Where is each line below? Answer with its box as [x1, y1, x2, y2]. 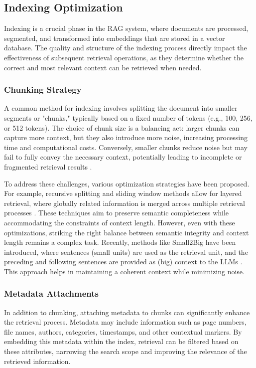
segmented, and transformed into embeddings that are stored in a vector [4, 32, 225, 43]
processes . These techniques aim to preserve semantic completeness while [4, 207, 229, 218]
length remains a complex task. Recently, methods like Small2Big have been [4, 237, 236, 247]
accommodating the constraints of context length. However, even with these [4, 217, 235, 227]
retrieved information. [4, 356, 71, 366]
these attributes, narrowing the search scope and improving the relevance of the [4, 346, 247, 357]
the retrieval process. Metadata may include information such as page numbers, [4, 317, 247, 327]
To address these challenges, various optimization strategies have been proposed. [4, 178, 250, 188]
